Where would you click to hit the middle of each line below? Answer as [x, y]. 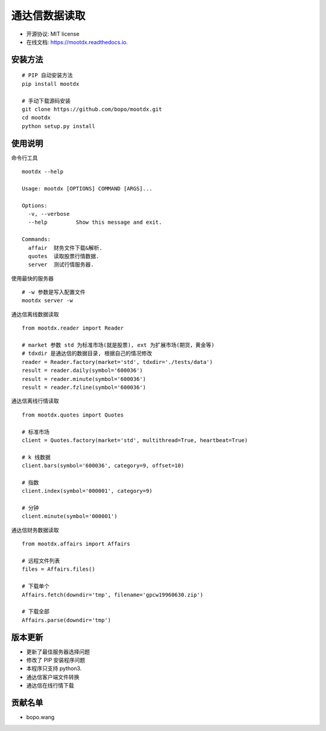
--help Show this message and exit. [95, 223]
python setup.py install [59, 126]
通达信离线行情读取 [35, 401]
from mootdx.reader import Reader [73, 328]
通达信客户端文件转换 [53, 677]
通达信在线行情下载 [50, 686]
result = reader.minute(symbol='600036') [84, 379]
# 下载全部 [36, 612]
